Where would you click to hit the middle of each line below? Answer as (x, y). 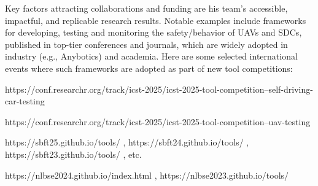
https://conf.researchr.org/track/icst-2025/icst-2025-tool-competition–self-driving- (159, 89)
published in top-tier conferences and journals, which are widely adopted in (146, 44)
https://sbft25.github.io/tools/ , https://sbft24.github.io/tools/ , (127, 142)
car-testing (25, 101)
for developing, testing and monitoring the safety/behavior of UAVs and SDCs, (153, 32)
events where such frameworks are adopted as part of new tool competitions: (149, 68)
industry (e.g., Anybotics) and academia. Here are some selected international (151, 56)
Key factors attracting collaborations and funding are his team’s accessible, (146, 8)
